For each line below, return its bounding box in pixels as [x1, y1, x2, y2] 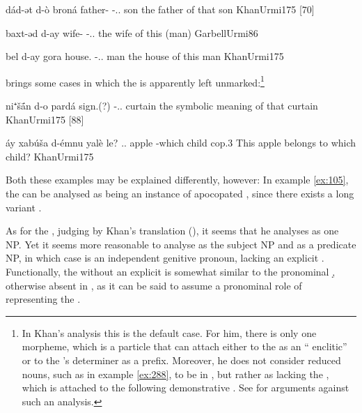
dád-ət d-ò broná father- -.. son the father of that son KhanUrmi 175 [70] [6, 2, 315, 16]
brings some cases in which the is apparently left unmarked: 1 [6, 73, 265, 89]
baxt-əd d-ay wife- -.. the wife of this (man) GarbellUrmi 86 [6, 25, 258, 40]
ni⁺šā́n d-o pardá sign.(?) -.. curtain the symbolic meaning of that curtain [6, 98, 318, 113]
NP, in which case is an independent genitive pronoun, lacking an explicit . [6, 250, 324, 265]
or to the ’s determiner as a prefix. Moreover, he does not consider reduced [22, 352, 341, 367]
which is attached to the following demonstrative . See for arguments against [22, 380, 349, 395]
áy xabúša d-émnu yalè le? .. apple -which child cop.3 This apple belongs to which [6, 135, 356, 150]
